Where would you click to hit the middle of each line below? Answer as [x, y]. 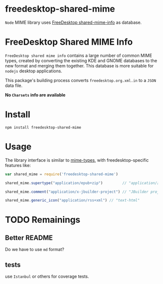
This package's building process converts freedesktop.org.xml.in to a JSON [81, 80]
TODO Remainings [43, 220]
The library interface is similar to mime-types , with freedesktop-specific [77, 160]
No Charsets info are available [35, 95]
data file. [14, 85]
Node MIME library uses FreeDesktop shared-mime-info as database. [73, 22]
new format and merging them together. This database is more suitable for [79, 66]
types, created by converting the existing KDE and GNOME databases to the [81, 60]
